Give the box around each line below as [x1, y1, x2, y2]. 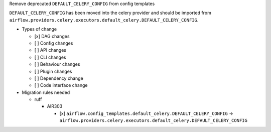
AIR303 [47, 103, 63, 109]
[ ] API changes [34, 47, 66, 53]
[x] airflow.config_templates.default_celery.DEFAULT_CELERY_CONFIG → [59, 110, 233, 116]
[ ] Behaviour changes [34, 61, 80, 67]
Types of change [22, 26, 57, 32]
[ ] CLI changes [34, 54, 66, 60]
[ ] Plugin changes [34, 68, 72, 74]
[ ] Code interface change [34, 82, 88, 88]
